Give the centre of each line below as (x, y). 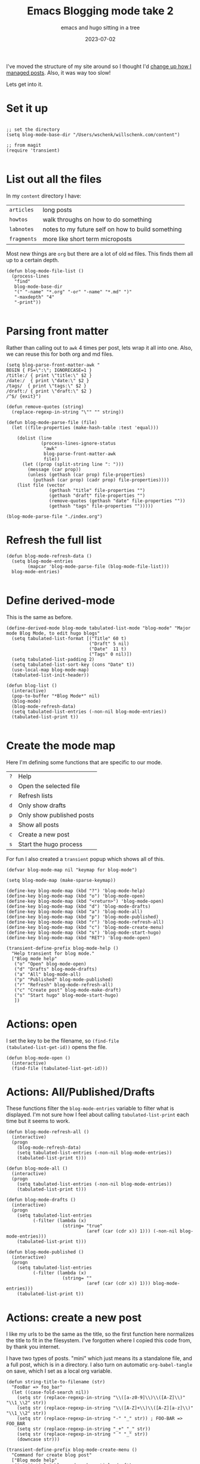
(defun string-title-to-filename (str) (56, 1382)
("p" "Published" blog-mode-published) (64, 979)
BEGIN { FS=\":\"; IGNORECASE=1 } (49, 370)
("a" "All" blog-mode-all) (48, 974)
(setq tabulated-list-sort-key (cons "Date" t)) (73, 665)
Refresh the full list (54, 540)
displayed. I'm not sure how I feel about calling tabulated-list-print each (98, 1115)
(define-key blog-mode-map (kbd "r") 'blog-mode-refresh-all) (85, 922)
